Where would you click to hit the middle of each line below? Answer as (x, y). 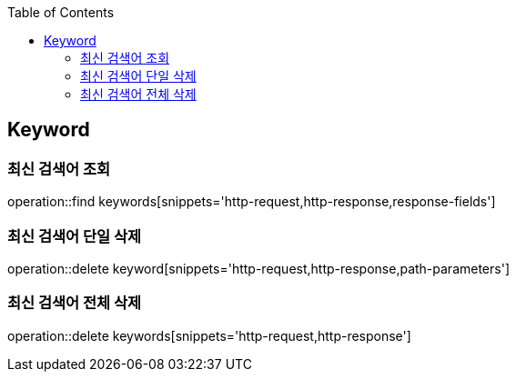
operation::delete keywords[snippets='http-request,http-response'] (209, 335)
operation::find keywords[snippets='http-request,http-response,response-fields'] (252, 202)
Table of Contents (61, 12)
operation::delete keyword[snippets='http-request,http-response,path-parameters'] (258, 268)
